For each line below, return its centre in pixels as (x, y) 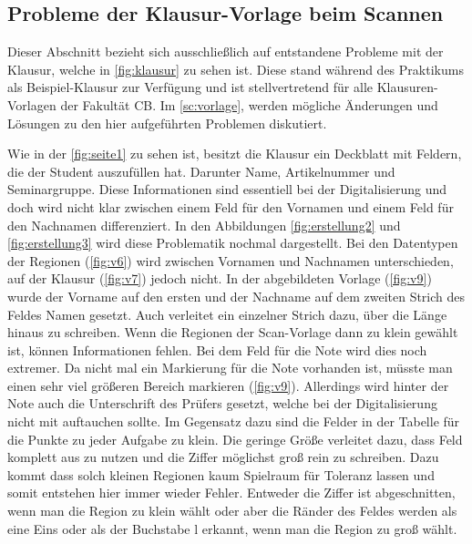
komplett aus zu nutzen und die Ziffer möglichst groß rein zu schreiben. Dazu (223, 457)
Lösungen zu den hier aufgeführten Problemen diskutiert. (167, 123)
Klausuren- (407, 87)
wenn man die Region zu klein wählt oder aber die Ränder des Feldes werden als (232, 511)
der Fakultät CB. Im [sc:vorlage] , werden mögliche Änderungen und (249, 104)
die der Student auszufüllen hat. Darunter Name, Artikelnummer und (201, 171)
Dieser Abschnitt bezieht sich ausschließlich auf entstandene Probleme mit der (226, 51)
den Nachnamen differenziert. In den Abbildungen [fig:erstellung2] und (204, 225)
